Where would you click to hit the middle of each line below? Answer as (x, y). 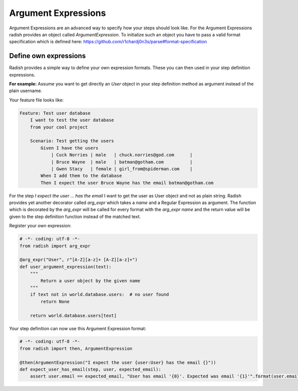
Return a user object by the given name (90, 281)
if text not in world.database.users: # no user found (100, 294)
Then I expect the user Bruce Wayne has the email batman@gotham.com (127, 183)
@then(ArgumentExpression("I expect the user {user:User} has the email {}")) (118, 362)
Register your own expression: (40, 226)
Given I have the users (70, 148)
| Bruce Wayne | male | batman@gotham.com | (122, 162)
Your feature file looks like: (37, 100)
